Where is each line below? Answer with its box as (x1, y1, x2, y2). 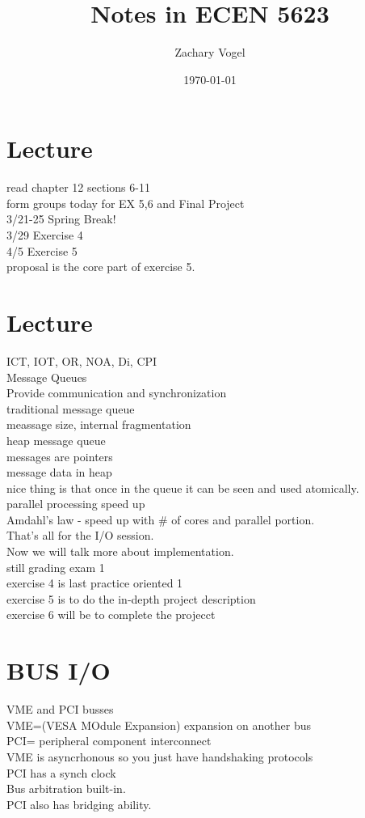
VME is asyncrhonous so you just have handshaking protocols (6, 748, 313, 765)
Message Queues (6, 368, 87, 385)
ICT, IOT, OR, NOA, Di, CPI (6, 352, 157, 369)
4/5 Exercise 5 (6, 242, 78, 259)
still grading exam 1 (6, 558, 105, 575)
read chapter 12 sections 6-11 (6, 179, 150, 196)
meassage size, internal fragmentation (6, 416, 191, 433)
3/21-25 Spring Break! (6, 210, 116, 227)
